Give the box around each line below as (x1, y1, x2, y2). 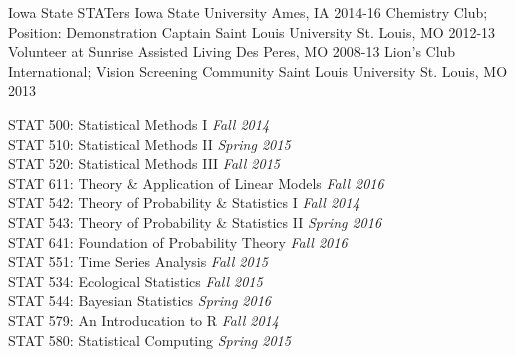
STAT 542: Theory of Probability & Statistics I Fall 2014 (8, 192, 360, 213)
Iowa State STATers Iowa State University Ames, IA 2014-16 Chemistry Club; (8, 2, 488, 22)
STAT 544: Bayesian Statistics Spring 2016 (8, 290, 271, 311)
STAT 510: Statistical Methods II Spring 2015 (8, 133, 291, 154)
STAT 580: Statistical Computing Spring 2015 (8, 329, 291, 350)
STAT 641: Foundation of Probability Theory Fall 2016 (8, 231, 348, 252)
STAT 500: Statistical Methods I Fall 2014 (8, 113, 270, 134)
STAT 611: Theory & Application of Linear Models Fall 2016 (8, 172, 384, 193)
